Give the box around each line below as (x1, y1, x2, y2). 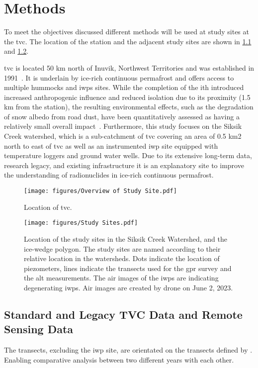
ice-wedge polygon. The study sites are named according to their (24, 243, 221, 254)
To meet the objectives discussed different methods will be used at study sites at (4, 26, 249, 37)
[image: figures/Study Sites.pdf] (24, 219, 138, 227)
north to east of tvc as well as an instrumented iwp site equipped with (4, 140, 218, 151)
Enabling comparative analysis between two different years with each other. (4, 354, 234, 365)
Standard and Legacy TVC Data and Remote (4, 306, 243, 322)
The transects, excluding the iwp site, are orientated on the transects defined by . (4, 345, 253, 355)
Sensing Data (4, 321, 74, 337)
